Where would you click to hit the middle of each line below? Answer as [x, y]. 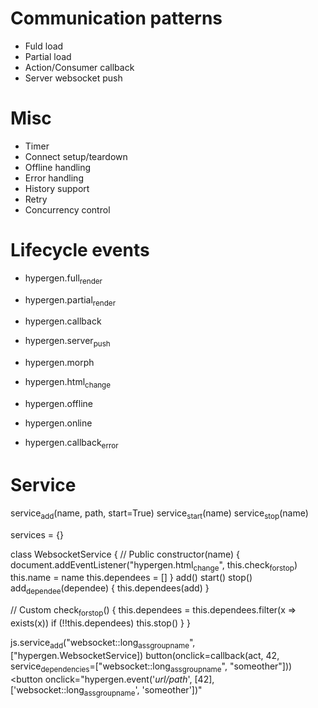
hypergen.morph [59, 363]
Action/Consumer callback [79, 67]
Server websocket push [73, 78]
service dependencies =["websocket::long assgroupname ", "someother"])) [151, 667]
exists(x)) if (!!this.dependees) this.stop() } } [100, 623]
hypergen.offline [58, 403]
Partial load [48, 56]
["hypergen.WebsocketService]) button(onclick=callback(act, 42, [145, 655]
